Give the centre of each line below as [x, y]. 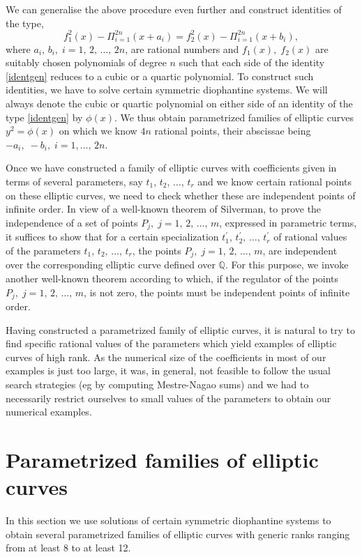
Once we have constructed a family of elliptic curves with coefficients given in [171, 168]
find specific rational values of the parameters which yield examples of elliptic [171, 343]
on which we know [98, 131]
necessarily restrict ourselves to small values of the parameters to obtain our [168, 398]
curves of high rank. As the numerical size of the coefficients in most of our [166, 357]
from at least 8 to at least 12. [68, 548]
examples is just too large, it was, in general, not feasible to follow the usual [168, 371]
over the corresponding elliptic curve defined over [111, 265]
